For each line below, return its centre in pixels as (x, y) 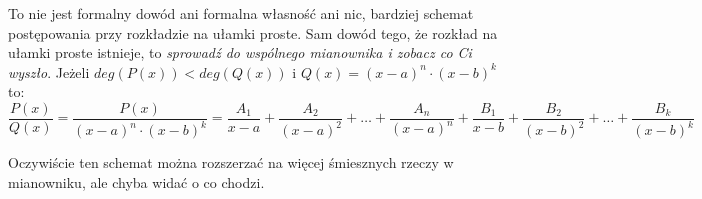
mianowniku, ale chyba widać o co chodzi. (136, 181)
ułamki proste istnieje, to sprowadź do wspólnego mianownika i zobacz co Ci (240, 52)
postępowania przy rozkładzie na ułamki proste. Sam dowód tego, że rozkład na (253, 32)
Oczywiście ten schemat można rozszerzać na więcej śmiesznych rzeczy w (231, 162)
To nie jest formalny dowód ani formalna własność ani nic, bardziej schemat (241, 13)
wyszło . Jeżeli (49, 71)
